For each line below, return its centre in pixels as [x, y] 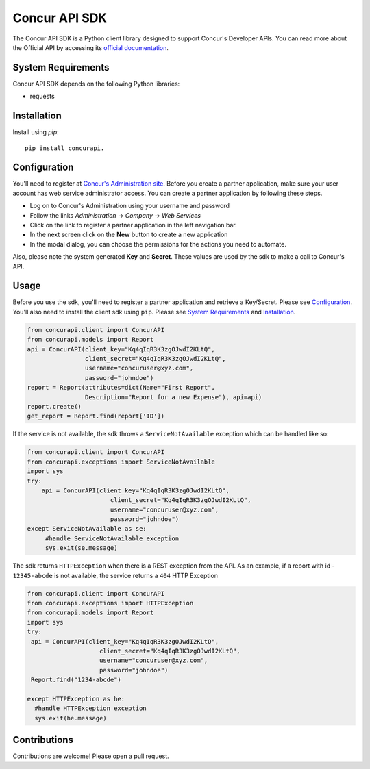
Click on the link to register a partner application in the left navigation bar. [133, 225]
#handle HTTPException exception [90, 708]
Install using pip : [36, 132]
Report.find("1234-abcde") [76, 680]
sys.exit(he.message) [71, 718]
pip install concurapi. [65, 148]
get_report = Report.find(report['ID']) [96, 416]
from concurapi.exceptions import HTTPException [110, 603]
